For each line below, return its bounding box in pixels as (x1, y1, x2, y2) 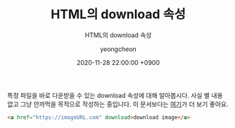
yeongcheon (99, 45, 137, 53)
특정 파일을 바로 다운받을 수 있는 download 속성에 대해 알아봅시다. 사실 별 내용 (7, 91, 223, 99)
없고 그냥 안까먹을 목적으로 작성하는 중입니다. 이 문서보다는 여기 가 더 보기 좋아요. (7, 99, 229, 108)
